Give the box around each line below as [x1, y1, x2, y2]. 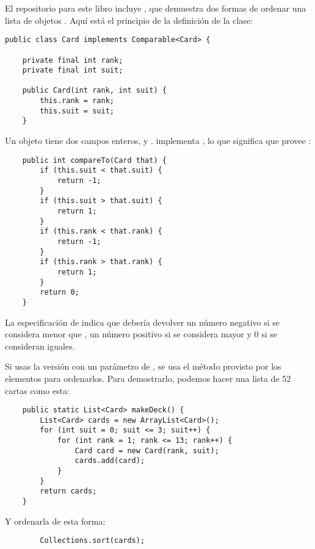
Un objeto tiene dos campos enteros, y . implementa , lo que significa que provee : [5, 134, 311, 147]
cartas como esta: [5, 384, 70, 396]
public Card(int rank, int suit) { [22, 86, 167, 95]
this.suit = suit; [40, 106, 114, 115]
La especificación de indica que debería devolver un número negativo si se [5, 315, 280, 328]
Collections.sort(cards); [40, 536, 145, 545]
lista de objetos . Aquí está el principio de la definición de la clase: [5, 13, 253, 26]
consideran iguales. [5, 339, 75, 352]
